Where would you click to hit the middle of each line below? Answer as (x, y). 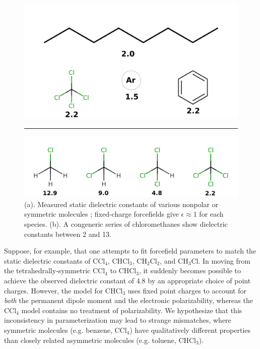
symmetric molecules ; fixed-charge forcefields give (102, 214)
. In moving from (224, 260)
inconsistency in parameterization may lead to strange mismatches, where (118, 320)
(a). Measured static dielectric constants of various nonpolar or (121, 204)
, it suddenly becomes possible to (190, 270)
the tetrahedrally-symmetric (47, 270)
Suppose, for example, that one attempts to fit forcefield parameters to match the (130, 251)
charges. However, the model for (54, 290)
